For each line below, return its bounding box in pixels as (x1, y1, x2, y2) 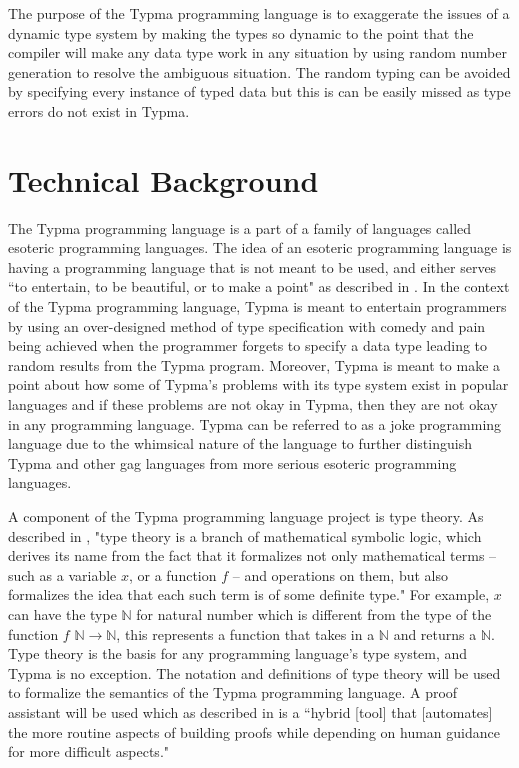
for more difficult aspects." (8, 741, 170, 762)
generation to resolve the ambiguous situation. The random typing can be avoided (8, 61, 511, 82)
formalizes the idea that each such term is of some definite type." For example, (8, 584, 490, 605)
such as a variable (8, 564, 117, 585)
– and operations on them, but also (232, 564, 448, 585)
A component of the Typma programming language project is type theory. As (8, 506, 484, 526)
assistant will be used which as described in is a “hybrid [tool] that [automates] (8, 701, 493, 722)
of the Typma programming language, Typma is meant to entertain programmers (8, 296, 507, 317)
